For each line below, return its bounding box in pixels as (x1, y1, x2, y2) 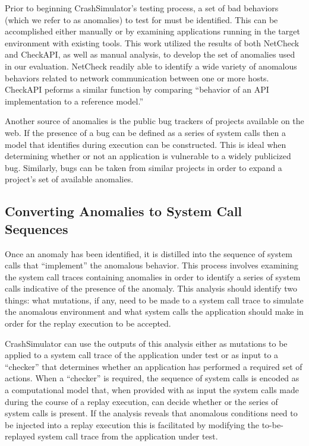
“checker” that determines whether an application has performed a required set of (5, 360, 302, 372)
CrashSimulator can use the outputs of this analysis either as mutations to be (5, 337, 288, 349)
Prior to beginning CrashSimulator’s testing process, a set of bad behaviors (5, 2, 279, 14)
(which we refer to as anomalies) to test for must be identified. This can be (5, 13, 278, 26)
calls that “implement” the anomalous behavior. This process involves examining (5, 259, 299, 271)
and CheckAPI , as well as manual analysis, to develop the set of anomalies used (5, 48, 295, 61)
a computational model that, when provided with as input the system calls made (5, 384, 299, 396)
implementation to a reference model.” (5, 94, 144, 107)
